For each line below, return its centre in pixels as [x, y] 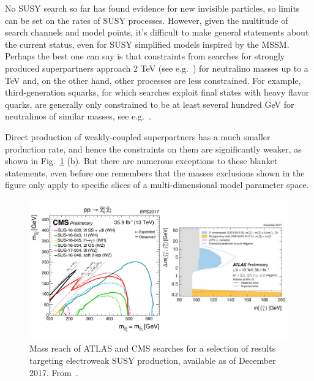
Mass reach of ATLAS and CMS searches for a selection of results [153, 348]
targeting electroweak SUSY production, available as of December [153, 360]
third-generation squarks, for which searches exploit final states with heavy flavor [157, 92]
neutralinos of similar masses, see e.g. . [78, 116]
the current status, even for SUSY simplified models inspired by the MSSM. [147, 44]
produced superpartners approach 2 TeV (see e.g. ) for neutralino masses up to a [157, 68]
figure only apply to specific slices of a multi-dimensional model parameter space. [157, 185]
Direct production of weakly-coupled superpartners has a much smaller [138, 136]
